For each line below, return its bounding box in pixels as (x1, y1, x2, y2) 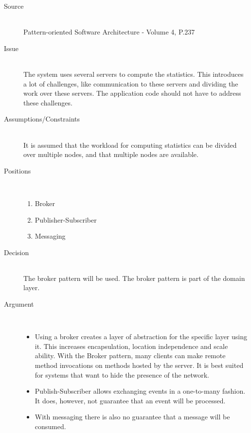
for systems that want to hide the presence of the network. (35, 369, 209, 380)
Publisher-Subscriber (35, 214, 97, 225)
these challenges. (23, 97, 72, 107)
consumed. (35, 421, 66, 431)
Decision (4, 247, 29, 257)
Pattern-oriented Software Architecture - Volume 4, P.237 (23, 27, 195, 37)
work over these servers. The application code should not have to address (23, 88, 241, 98)
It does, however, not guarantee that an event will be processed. (35, 395, 226, 405)
